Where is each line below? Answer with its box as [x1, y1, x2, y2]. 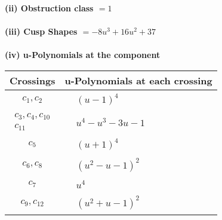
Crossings [10, 73, 55, 87]
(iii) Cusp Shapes [5, 25, 78, 38]
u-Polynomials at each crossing [64, 73, 212, 87]
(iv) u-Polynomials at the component [5, 48, 161, 61]
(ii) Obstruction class [5, 2, 94, 14]
